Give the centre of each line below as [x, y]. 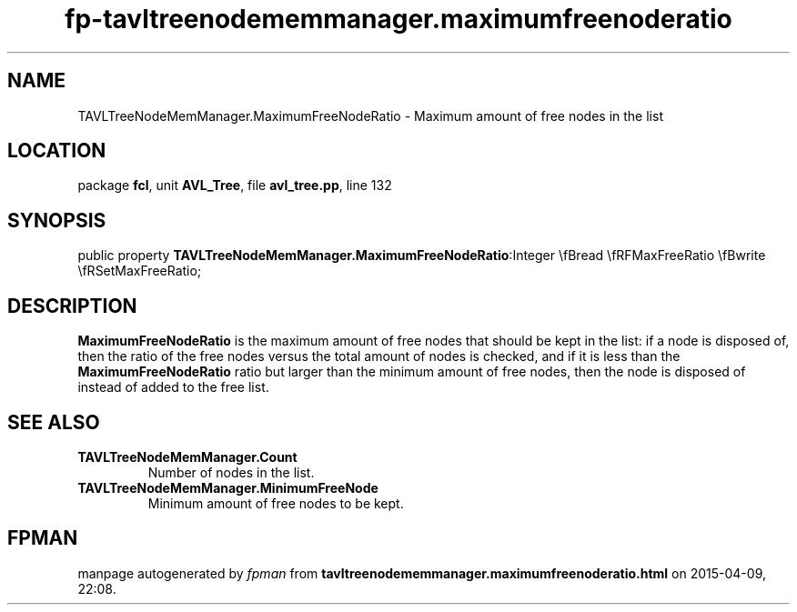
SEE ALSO [54, 422]
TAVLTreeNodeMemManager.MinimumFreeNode [228, 487]
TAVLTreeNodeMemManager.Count [187, 456]
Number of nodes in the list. [231, 472]
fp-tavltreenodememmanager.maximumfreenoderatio [398, 19]
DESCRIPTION [72, 306]
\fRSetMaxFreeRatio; [140, 271]
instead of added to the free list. [173, 387]
